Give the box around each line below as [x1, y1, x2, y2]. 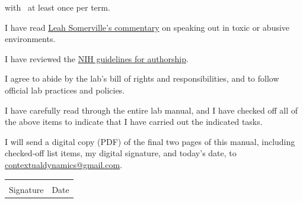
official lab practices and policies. [5, 83, 125, 96]
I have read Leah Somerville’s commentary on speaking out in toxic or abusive [5, 21, 290, 33]
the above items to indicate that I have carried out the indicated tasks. [5, 115, 263, 128]
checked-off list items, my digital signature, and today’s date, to [5, 147, 237, 159]
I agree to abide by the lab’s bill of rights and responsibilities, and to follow [5, 72, 279, 85]
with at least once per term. [5, 1, 110, 13]
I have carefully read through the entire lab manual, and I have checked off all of [5, 104, 298, 116]
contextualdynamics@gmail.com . [5, 158, 123, 170]
